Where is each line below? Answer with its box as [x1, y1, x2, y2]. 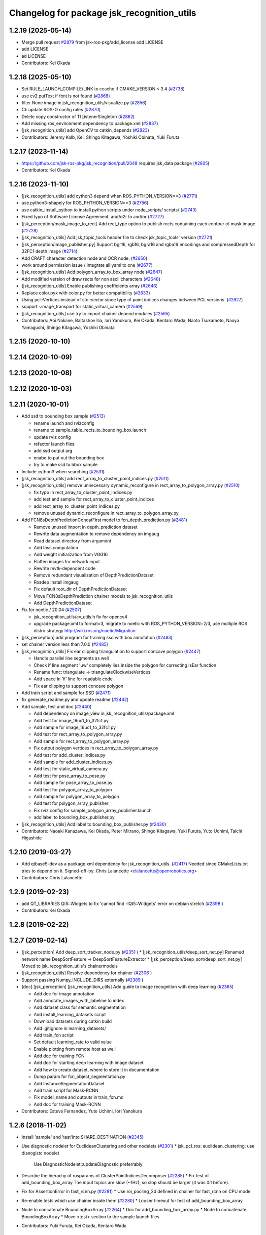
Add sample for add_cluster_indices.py [33, 759, 113, 765]
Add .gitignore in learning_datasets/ [33, 1025, 106, 1031]
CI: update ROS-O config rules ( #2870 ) [21, 107, 101, 113]
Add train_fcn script [33, 1032, 74, 1038]
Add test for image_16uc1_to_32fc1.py [33, 717, 109, 723]
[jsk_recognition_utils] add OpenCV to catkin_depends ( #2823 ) [21, 127, 150, 133]
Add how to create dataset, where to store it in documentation [33, 1067, 160, 1072]
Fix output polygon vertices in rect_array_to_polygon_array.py [33, 745, 159, 751]
